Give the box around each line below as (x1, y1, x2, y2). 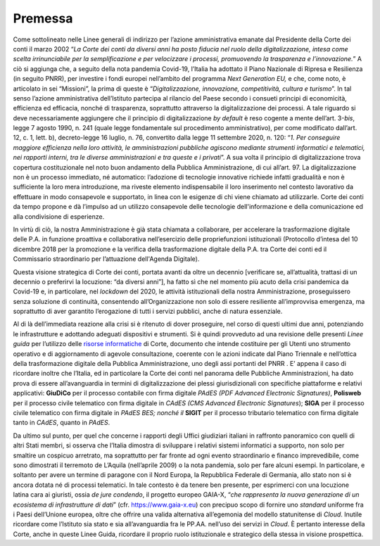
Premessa (13, 11, 73, 26)
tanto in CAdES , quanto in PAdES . (13, 419, 110, 427)
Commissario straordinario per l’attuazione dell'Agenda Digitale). (13, 255, 200, 263)
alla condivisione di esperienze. (13, 212, 105, 221)
